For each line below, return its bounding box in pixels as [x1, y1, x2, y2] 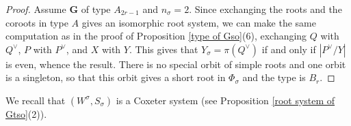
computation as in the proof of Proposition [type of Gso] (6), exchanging [5, 29, 307, 43]
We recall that [5, 93, 66, 107]
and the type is [242, 70, 306, 84]
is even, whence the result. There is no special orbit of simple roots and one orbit [5, 57, 346, 71]
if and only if [261, 42, 316, 56]
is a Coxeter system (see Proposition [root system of [116, 93, 335, 107]
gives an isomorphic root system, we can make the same [81, 15, 316, 29]
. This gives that [129, 42, 198, 56]
